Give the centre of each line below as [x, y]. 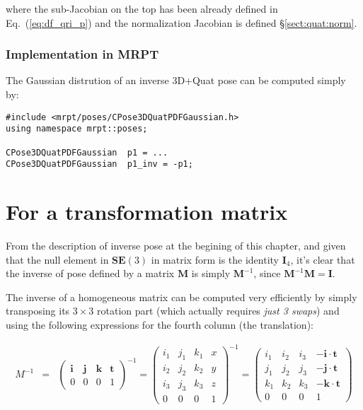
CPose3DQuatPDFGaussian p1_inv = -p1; [99, 164]
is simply [211, 273]
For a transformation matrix [147, 212]
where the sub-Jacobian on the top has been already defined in [142, 8]
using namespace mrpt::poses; [77, 129]
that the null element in [57, 259]
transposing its [38, 311]
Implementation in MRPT [82, 54]
